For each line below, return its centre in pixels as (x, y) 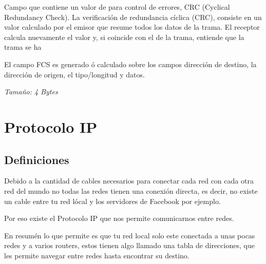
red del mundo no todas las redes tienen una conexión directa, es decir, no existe (131, 190)
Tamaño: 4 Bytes (31, 92)
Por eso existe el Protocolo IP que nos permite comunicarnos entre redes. (119, 218)
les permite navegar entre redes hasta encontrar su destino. (97, 255)
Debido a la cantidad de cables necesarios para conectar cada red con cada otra (129, 181)
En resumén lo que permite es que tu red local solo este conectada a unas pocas (130, 235)
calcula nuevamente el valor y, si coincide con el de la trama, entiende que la (124, 37)
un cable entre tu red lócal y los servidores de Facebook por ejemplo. (112, 201)
